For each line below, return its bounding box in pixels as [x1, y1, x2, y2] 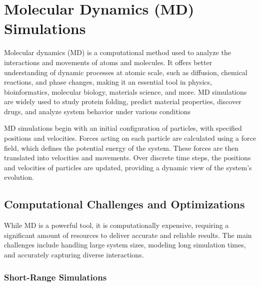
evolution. [4, 172, 34, 182]
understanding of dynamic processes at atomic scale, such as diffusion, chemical [4, 67, 247, 77]
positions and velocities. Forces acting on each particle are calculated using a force [4, 133, 256, 143]
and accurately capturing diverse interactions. [4, 249, 144, 260]
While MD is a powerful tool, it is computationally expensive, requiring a [4, 220, 229, 230]
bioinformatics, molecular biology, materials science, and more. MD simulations [4, 86, 247, 97]
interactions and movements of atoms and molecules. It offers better [4, 57, 212, 67]
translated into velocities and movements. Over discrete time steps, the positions [4, 152, 251, 163]
